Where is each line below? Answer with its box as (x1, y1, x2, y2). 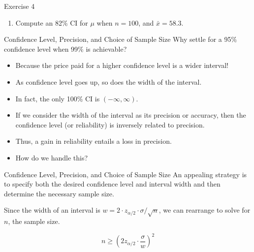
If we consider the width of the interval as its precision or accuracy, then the (15, 110, 246, 120)
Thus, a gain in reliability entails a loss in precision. (15, 136, 172, 146)
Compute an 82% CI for (15, 17, 88, 28)
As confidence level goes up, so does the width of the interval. (15, 76, 202, 87)
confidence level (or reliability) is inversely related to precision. (15, 119, 205, 129)
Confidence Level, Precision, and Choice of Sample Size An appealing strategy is (4, 169, 247, 179)
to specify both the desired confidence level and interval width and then (4, 179, 221, 189)
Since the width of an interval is (4, 205, 100, 215)
